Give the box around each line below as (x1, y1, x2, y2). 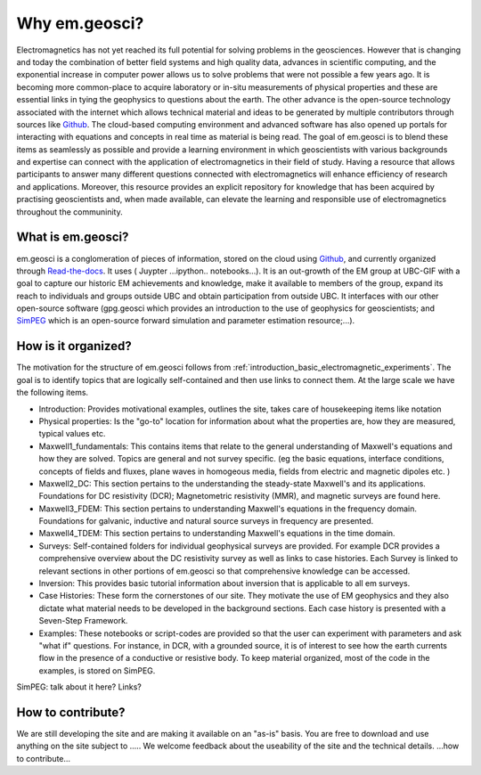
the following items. (16, 387, 89, 398)
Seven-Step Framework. (38, 616, 128, 626)
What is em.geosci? (16, 230, 129, 245)
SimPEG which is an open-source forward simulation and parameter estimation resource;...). (16, 315, 355, 326)
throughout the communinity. (16, 206, 124, 217)
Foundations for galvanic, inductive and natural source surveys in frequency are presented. (38, 516, 374, 526)
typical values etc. (38, 428, 106, 439)
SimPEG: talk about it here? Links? (16, 681, 143, 692)
